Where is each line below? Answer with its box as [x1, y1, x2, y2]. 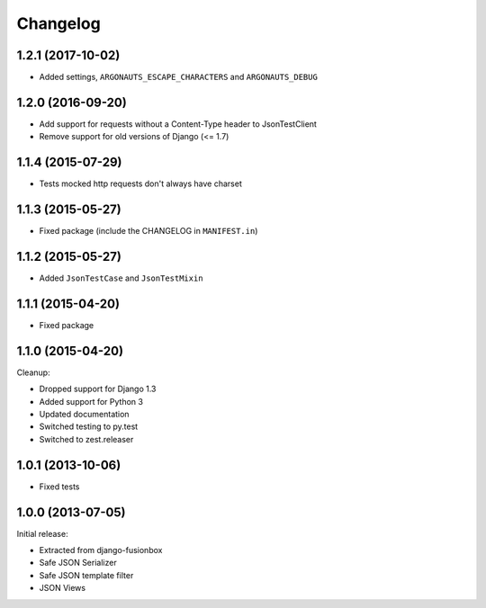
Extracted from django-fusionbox [39, 545, 163, 556]
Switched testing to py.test [39, 421, 139, 432]
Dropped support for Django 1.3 [39, 383, 157, 395]
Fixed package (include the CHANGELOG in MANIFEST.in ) [39, 226, 258, 237]
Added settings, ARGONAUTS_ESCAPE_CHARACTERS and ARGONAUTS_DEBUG [39, 72, 319, 83]
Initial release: [16, 528, 68, 539]
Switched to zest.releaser [39, 434, 134, 444]
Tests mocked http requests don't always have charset [39, 178, 242, 189]
